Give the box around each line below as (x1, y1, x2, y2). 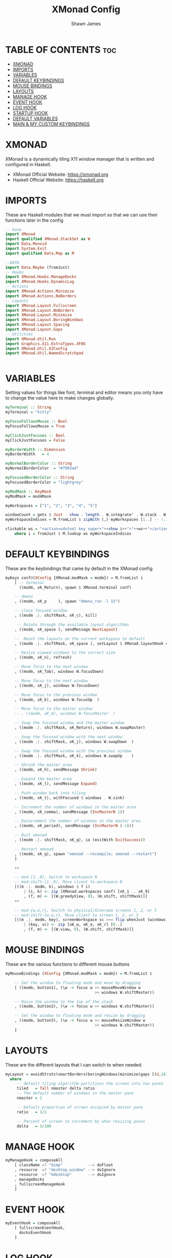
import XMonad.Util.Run (5, 336, 56, 342)
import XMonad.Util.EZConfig (5, 346, 68, 351)
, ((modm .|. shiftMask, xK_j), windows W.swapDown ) (14, 739, 134, 744)
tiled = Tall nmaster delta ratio (16, 1086, 95, 1091)
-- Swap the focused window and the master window (14, 720, 125, 725)
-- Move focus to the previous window (14, 692, 97, 697)
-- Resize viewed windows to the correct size (14, 650, 116, 655)
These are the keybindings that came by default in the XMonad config (5, 565, 153, 572)
